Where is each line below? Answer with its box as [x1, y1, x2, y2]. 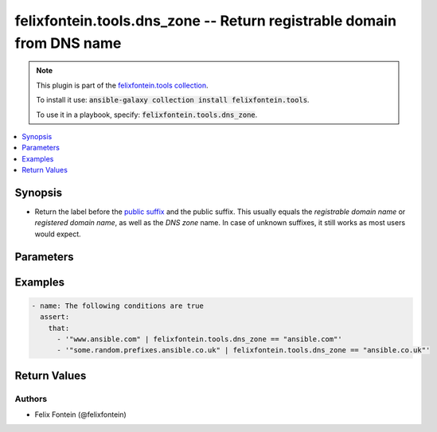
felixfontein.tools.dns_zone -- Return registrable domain [14, 12, 397, 29]
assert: [40, 313, 70, 321]
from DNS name [14, 34, 122, 52]
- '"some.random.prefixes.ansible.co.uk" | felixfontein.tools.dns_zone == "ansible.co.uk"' [57, 346, 431, 355]
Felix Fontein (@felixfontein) [34, 410, 127, 419]
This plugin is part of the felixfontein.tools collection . [36, 80, 209, 90]
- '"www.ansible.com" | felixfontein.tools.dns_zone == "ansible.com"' [57, 334, 342, 344]
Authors [14, 393, 48, 404]
